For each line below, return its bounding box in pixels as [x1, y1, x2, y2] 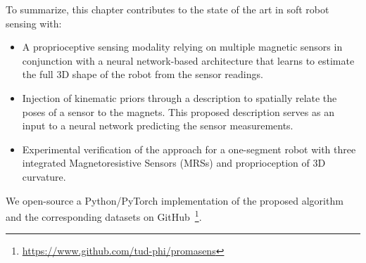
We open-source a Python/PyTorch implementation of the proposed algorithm [6, 193, 343, 207]
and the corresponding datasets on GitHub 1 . [6, 207, 202, 224]
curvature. [22, 169, 66, 184]
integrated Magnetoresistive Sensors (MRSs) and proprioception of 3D [22, 155, 326, 170]
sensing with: [6, 15, 62, 30]
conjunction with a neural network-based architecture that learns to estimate [22, 53, 355, 68]
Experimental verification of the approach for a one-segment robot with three [22, 141, 356, 156]
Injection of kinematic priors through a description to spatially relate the [22, 90, 337, 105]
